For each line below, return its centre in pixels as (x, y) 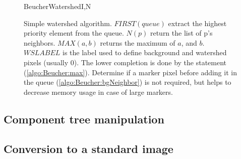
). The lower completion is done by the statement (150, 62)
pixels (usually (46, 62)
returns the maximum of (138, 42)
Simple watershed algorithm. (68, 23)
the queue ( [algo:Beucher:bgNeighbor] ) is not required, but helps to (128, 82)
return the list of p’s (181, 33)
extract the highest (197, 23)
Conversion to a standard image (88, 148)
